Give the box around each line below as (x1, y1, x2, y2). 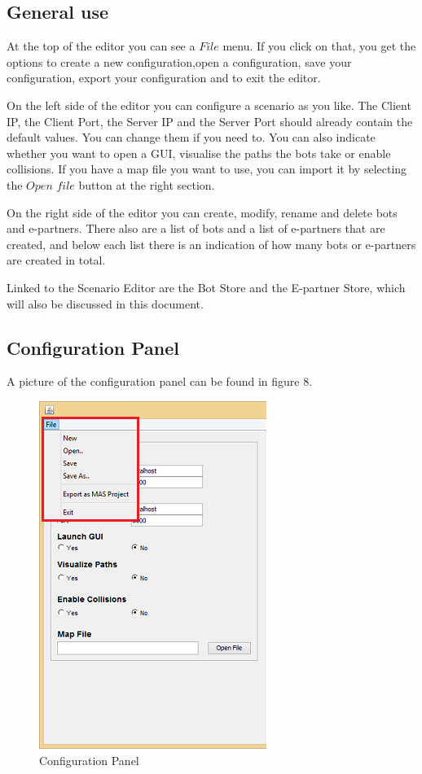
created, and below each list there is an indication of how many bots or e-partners (7, 235, 416, 252)
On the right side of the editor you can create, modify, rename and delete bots (7, 203, 398, 221)
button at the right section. (78, 176, 215, 193)
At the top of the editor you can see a (7, 37, 196, 55)
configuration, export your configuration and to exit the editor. (7, 69, 321, 86)
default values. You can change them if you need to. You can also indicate (7, 129, 376, 146)
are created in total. (7, 251, 106, 269)
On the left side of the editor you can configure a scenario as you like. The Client (7, 96, 411, 113)
